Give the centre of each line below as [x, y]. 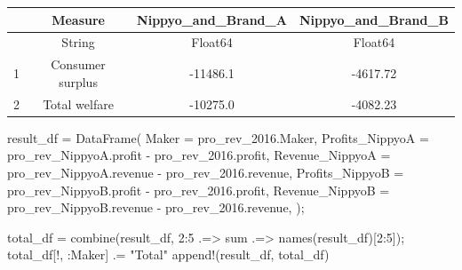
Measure [78, 19]
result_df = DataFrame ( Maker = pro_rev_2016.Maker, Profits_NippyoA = [218, 137]
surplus [78, 81]
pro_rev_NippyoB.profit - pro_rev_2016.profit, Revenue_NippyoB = [199, 190]
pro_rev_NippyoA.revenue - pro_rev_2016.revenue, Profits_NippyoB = [206, 172]
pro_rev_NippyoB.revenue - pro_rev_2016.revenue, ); [156, 207]
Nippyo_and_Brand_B [374, 19]
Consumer [78, 64]
